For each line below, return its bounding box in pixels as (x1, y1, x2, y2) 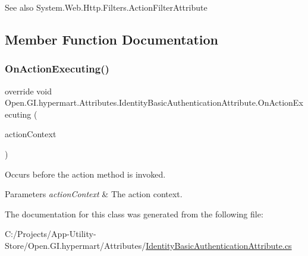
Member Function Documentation (5, 30, 219, 48)
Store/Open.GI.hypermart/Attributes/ (5, 239, 146, 251)
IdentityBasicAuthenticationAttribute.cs (146, 239, 292, 251)
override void (5, 84, 52, 97)
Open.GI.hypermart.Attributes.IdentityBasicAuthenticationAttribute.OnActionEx (5, 96, 303, 109)
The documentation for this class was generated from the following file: (5, 207, 263, 220)
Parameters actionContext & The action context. (5, 188, 183, 200)
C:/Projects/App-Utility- (5, 227, 96, 240)
